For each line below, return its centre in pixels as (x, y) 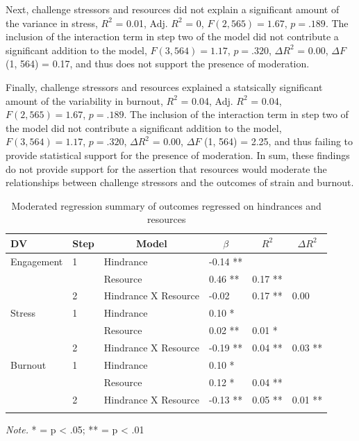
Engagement (37, 261)
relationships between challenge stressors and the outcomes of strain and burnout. (180, 182)
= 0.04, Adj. (207, 100)
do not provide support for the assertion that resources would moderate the (166, 168)
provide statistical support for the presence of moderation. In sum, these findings (178, 155)
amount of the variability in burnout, (84, 100)
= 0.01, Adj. (142, 23)
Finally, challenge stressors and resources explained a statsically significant (164, 86)
